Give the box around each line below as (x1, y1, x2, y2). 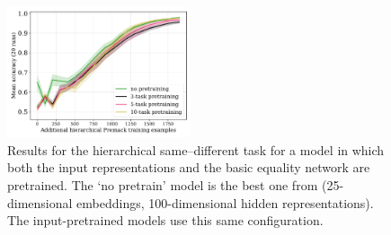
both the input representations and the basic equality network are (7, 158, 370, 177)
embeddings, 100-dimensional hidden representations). (76, 193, 374, 212)
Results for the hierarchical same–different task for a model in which (7, 140, 385, 159)
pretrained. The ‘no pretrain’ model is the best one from (7, 176, 318, 195)
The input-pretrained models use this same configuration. (7, 211, 324, 230)
